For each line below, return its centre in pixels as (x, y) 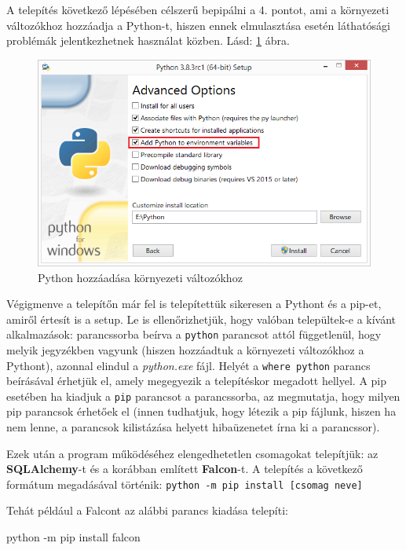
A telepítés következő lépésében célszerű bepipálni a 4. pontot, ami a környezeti (198, 9)
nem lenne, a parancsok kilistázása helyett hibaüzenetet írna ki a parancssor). (193, 427)
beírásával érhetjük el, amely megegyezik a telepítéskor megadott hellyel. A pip (197, 381)
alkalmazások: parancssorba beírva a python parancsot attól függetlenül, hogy (194, 334)
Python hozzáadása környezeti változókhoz (140, 277)
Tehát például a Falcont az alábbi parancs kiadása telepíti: (147, 510)
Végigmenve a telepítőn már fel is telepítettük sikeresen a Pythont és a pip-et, (194, 304)
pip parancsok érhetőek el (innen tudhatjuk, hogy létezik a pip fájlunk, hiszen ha (201, 411)
